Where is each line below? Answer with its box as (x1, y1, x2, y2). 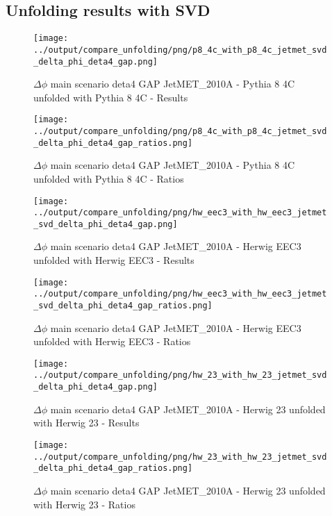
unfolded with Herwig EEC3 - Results (33, 253, 194, 267)
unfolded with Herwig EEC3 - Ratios (33, 334, 191, 349)
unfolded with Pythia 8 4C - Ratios (33, 171, 184, 185)
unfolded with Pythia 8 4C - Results (33, 90, 188, 104)
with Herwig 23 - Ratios (33, 497, 135, 511)
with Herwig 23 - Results (33, 415, 140, 430)
